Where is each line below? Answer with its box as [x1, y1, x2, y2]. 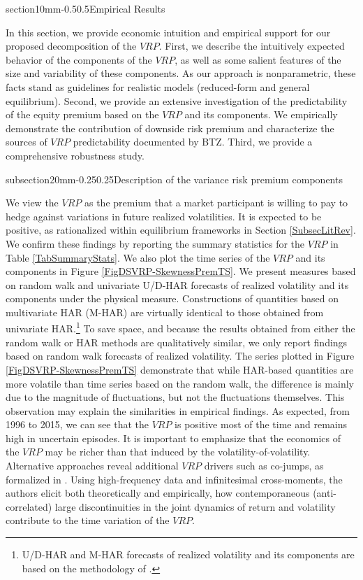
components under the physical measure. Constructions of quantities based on [6, 291, 339, 306]
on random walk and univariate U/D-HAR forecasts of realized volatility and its [6, 277, 349, 292]
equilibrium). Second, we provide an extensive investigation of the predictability [6, 93, 348, 108]
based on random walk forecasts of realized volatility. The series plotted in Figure [6, 348, 355, 363]
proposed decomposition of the [6, 38, 137, 53]
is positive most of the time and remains [175, 417, 347, 432]
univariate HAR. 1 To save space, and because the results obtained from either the [6, 319, 355, 336]
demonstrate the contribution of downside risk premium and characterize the [6, 120, 334, 135]
